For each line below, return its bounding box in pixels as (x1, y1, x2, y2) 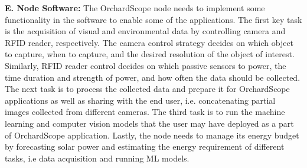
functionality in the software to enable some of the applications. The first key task (5, 13, 302, 25)
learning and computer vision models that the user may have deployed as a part (5, 117, 294, 129)
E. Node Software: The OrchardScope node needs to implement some (5, 2, 265, 14)
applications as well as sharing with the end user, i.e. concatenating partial (5, 94, 276, 106)
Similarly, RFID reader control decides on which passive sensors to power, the (5, 59, 286, 71)
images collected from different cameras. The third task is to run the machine (5, 106, 285, 118)
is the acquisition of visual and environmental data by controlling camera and (5, 25, 286, 37)
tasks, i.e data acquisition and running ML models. (5, 151, 190, 164)
